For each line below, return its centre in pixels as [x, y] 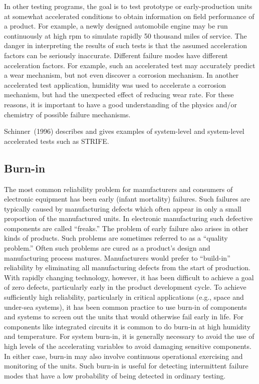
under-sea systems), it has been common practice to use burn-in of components [125, 307]
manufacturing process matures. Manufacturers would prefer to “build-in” [117, 257]
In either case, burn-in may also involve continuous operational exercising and [123, 356]
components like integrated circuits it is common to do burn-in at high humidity [127, 326]
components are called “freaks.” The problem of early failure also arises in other [126, 228]
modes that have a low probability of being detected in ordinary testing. [115, 375]
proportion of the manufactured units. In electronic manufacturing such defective [128, 218]
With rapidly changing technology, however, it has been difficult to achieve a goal [129, 277]
